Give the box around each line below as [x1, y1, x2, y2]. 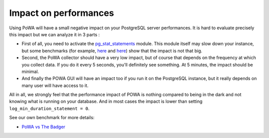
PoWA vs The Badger [21, 124, 66, 130]
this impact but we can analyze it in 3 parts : [9, 31, 100, 37]
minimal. [21, 69, 39, 74]
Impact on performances [9, 7, 114, 18]
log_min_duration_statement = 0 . [9, 105, 90, 111]
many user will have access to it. [21, 82, 89, 88]
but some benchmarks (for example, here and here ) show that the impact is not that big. [21, 48, 203, 54]
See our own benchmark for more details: [9, 115, 95, 121]
